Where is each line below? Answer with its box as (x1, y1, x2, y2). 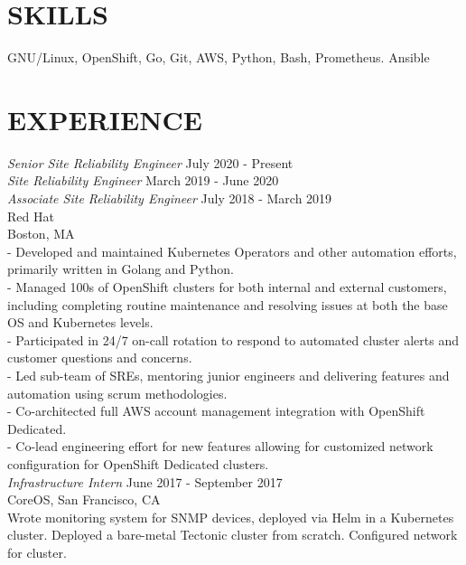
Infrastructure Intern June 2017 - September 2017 (7, 472, 283, 491)
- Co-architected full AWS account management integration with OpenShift (7, 401, 425, 420)
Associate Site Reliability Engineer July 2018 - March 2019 (7, 189, 332, 208)
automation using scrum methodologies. (7, 383, 228, 402)
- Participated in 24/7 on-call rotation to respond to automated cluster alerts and (7, 330, 459, 349)
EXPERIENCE (7, 100, 202, 137)
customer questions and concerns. (7, 348, 192, 367)
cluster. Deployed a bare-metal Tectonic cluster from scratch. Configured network (7, 525, 458, 544)
